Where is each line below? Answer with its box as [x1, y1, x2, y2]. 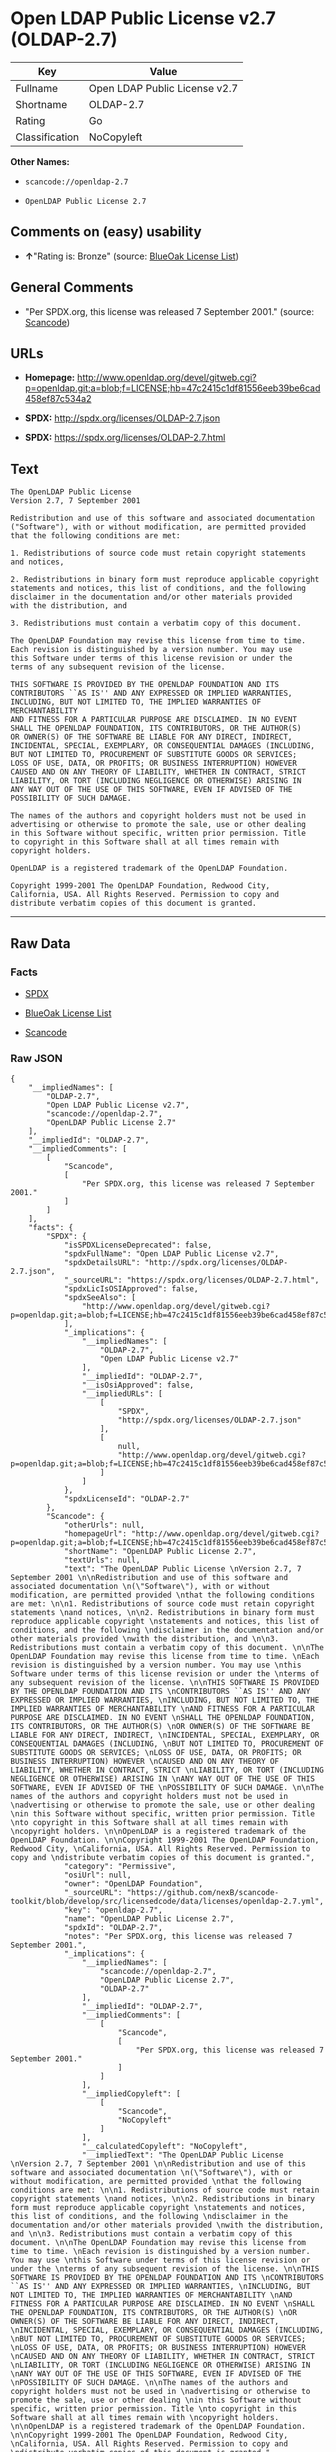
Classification [15, 130, 80, 144]
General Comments [10, 279, 134, 296]
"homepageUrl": [63, 1529, 128, 1539]
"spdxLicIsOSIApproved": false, [63, 1284, 199, 1294]
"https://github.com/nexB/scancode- [126, 1888, 280, 1898]
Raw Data [10, 935, 72, 952]
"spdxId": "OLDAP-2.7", [63, 1923, 163, 1933]
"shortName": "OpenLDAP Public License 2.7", [63, 1547, 257, 1557]
